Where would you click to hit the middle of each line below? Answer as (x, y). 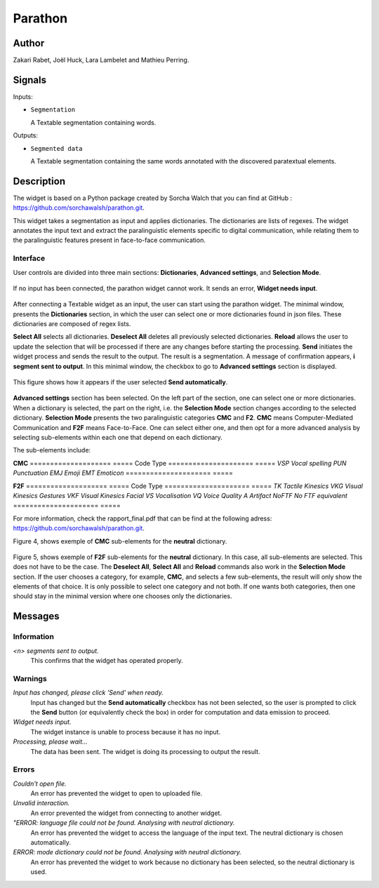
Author (29, 43)
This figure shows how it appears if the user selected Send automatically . (120, 382)
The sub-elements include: (52, 450)
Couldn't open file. (40, 783)
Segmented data (57, 148)
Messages (36, 616)
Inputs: (23, 96)
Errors (24, 769)
